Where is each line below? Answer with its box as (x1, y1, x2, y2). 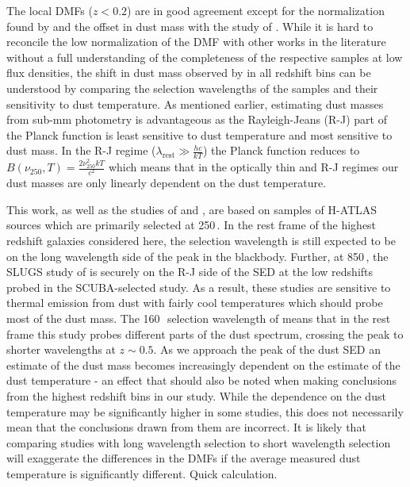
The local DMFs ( (6, 2, 93, 18)
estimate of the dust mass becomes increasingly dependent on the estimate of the (6, 356, 400, 373)
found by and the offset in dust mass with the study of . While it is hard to (6, 17, 374, 34)
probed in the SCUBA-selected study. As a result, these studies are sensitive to (6, 278, 391, 295)
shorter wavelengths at (6, 341, 116, 358)
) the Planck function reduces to (202, 142, 360, 159)
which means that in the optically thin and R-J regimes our (108, 159, 399, 175)
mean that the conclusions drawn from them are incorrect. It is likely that (6, 419, 366, 435)
